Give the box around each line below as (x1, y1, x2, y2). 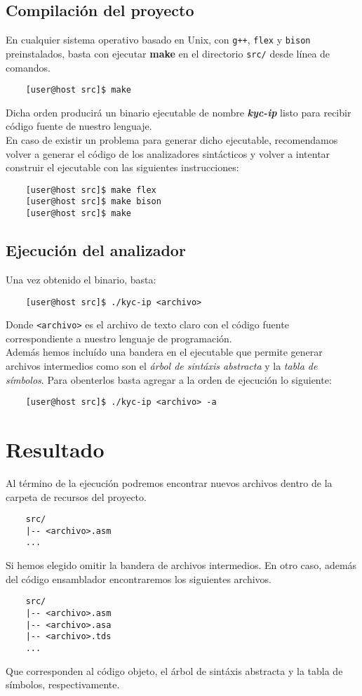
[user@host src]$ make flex (25, 185, 156, 195)
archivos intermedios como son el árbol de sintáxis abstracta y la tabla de (6, 359, 318, 373)
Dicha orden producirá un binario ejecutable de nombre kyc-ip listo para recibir (6, 105, 351, 119)
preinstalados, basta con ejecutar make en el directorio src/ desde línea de (6, 46, 330, 60)
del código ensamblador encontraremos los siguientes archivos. (6, 571, 271, 586)
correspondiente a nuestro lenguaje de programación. (6, 330, 232, 345)
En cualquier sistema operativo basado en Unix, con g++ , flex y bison (6, 32, 311, 47)
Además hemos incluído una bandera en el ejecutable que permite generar (6, 344, 323, 359)
